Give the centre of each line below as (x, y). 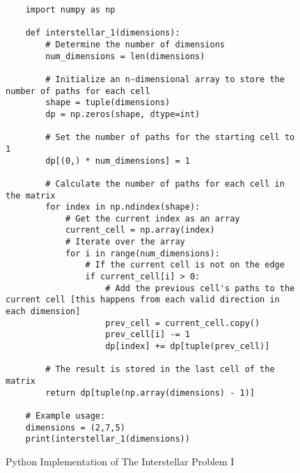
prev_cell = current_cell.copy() (183, 323)
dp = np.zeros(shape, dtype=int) (123, 114)
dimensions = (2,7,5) (75, 427)
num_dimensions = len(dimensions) (125, 56)
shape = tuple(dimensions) (108, 103)
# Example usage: (65, 416)
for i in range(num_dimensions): (142, 253)
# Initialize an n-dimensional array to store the (165, 79)
